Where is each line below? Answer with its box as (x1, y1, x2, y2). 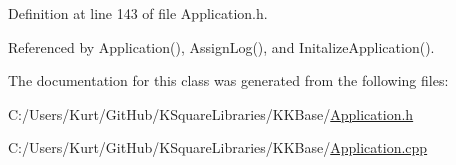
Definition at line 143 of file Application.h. (8, 3, 268, 23)
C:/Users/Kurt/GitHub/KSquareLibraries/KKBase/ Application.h (8, 103, 414, 124)
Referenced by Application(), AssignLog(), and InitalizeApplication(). (8, 36, 435, 57)
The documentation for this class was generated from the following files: (8, 70, 449, 91)
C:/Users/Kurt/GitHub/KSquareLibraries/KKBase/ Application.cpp (8, 137, 428, 158)
